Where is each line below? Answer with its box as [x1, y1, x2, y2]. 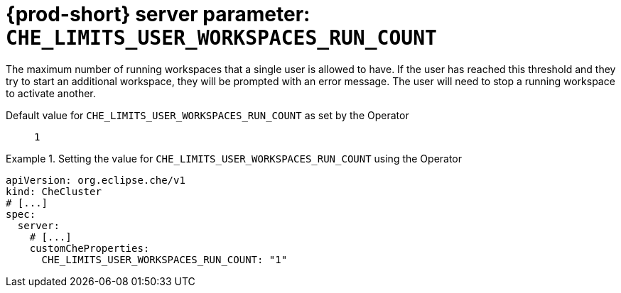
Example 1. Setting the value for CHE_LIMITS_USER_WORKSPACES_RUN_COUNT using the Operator [6, 152, 463, 165]
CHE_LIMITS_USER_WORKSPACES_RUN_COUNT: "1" [41, 253, 288, 265]
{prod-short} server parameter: [6, 2, 310, 26]
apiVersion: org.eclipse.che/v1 [6, 174, 185, 186]
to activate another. [6, 87, 96, 99]
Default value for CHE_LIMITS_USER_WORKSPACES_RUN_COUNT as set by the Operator [6, 109, 409, 121]
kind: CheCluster [6, 185, 102, 197]
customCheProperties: [29, 242, 150, 254]
